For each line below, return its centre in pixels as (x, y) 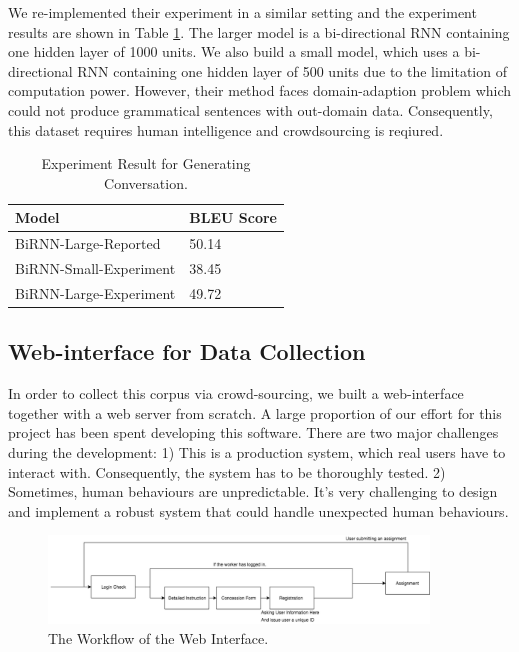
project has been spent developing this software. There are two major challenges (253, 432)
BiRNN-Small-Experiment (95, 268)
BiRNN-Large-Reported (88, 243)
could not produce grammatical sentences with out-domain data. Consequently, (250, 109)
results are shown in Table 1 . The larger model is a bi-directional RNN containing (259, 31)
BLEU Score (233, 217)
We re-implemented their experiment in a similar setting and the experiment (242, 12)
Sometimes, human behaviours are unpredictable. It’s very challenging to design (253, 491)
